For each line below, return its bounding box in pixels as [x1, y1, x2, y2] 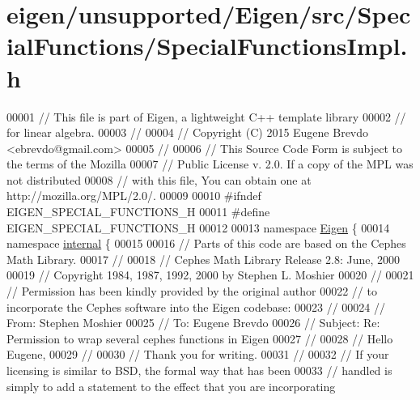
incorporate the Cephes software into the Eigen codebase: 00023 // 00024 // [6, 298, 385, 315]
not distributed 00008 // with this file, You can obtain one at [6, 171, 312, 188]
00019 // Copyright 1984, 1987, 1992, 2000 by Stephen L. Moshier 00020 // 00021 [6, 266, 414, 283]
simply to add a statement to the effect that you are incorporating [6, 377, 336, 394]
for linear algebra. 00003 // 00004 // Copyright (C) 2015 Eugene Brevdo [6, 124, 369, 141]
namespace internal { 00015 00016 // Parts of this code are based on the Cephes [6, 235, 406, 252]
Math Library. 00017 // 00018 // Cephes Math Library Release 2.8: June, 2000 [6, 250, 401, 267]
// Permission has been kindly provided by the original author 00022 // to [6, 283, 377, 300]
